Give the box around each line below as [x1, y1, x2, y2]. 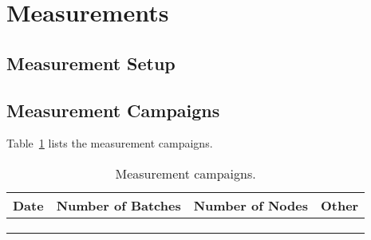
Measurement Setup [6, 50, 176, 75]
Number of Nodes [193, 195, 308, 214]
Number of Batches [56, 195, 181, 214]
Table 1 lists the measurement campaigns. [6, 135, 213, 151]
